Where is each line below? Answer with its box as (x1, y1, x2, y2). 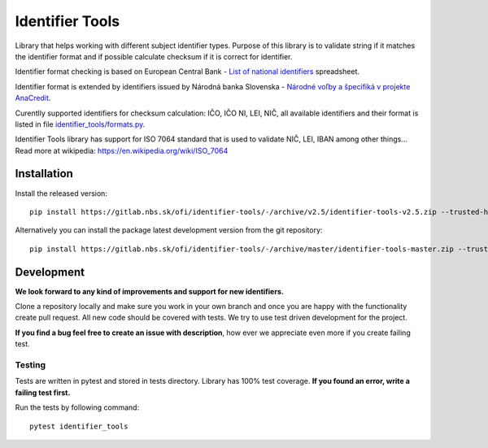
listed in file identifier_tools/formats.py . (15, 119, 146, 129)
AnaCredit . (15, 94, 51, 103)
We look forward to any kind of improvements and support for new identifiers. (15, 286, 284, 296)
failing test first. (15, 387, 71, 398)
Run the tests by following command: (15, 402, 140, 412)
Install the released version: (15, 188, 107, 198)
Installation (15, 167, 73, 181)
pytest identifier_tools (29, 421, 129, 431)
